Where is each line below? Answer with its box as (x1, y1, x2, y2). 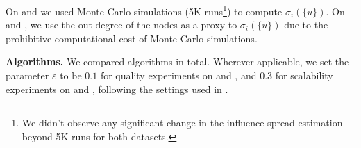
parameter (6, 68, 49, 83)
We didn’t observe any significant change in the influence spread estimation (22, 115, 343, 130)
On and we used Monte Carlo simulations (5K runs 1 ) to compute (6, 2, 283, 18)
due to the (284, 17, 328, 32)
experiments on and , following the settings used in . (6, 81, 228, 96)
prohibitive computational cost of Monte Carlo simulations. (6, 31, 258, 45)
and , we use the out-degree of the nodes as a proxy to (6, 17, 237, 32)
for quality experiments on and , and (100, 68, 257, 83)
